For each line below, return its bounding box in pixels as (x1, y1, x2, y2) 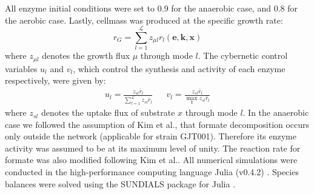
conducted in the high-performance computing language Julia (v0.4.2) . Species (5, 166, 299, 178)
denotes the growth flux (42, 49, 130, 62)
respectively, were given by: (5, 74, 106, 87)
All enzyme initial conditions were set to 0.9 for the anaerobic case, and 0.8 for (5, 2, 298, 14)
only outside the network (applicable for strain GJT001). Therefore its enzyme (5, 130, 296, 142)
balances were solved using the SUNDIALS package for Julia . (5, 177, 236, 190)
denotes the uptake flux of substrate (41, 106, 175, 119)
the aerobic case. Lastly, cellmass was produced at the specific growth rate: (5, 13, 283, 26)
